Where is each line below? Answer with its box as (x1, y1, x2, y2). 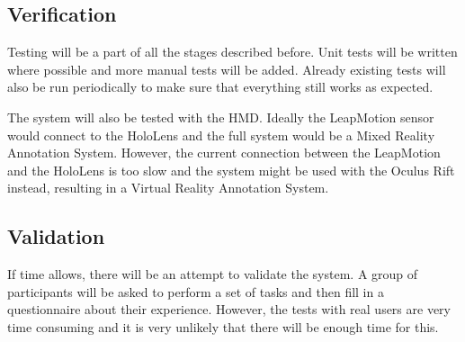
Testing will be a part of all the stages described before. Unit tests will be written (7, 42, 458, 61)
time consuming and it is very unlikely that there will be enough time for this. (7, 317, 439, 336)
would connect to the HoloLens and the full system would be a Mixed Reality (7, 125, 435, 144)
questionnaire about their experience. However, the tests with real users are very (7, 300, 451, 319)
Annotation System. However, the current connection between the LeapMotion (7, 143, 441, 162)
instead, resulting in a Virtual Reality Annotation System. (7, 178, 329, 197)
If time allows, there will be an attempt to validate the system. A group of (7, 265, 418, 283)
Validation (7, 222, 105, 250)
